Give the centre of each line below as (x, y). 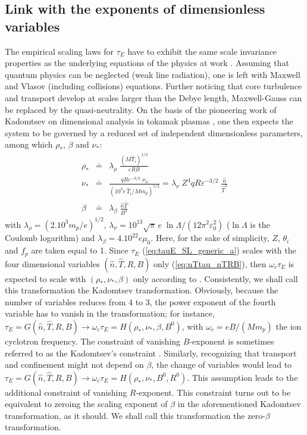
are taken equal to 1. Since (80, 250)
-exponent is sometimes (232, 341)
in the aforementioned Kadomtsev (239, 404)
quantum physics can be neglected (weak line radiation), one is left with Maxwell (153, 74)
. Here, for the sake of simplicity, (210, 238)
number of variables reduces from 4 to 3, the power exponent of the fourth (140, 301)
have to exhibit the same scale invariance (202, 51)
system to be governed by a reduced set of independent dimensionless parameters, (154, 132)
